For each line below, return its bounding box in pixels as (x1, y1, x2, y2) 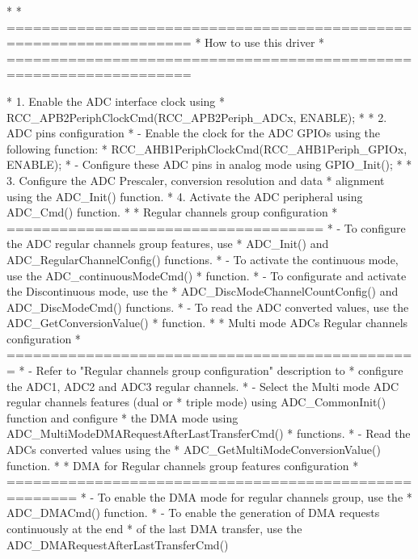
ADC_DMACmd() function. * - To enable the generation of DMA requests (6, 504, 380, 521)
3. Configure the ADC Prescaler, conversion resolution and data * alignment (6, 171, 385, 188)
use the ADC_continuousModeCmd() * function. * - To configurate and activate (6, 267, 407, 284)
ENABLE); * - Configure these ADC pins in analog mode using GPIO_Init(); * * (6, 156, 412, 173)
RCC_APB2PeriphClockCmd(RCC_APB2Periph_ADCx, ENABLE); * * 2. (6, 108, 387, 125)
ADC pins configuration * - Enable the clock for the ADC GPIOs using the (6, 124, 381, 141)
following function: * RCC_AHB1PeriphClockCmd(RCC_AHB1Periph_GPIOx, (6, 140, 407, 157)
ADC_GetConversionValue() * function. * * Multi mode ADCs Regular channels (6, 314, 408, 331)
